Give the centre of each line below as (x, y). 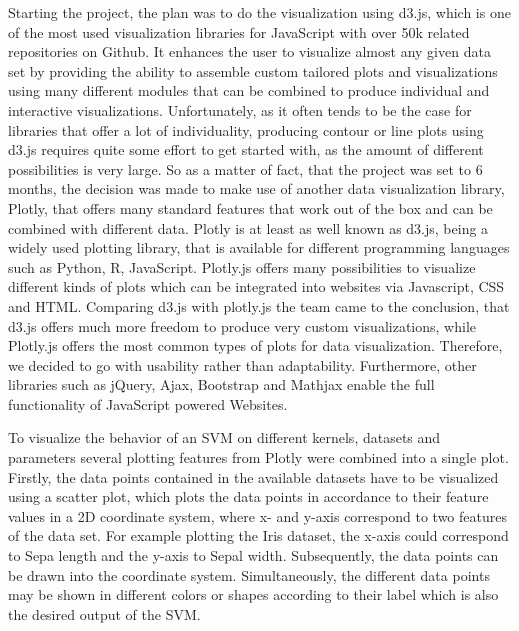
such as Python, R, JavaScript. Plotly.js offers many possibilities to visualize (242, 266)
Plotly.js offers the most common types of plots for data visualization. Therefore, (255, 345)
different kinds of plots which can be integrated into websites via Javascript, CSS (256, 286)
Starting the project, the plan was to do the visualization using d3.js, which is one (259, 12)
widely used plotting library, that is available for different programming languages (259, 247)
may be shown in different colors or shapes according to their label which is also (253, 594)
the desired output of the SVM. (104, 613)
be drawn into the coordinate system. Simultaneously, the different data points (249, 574)
